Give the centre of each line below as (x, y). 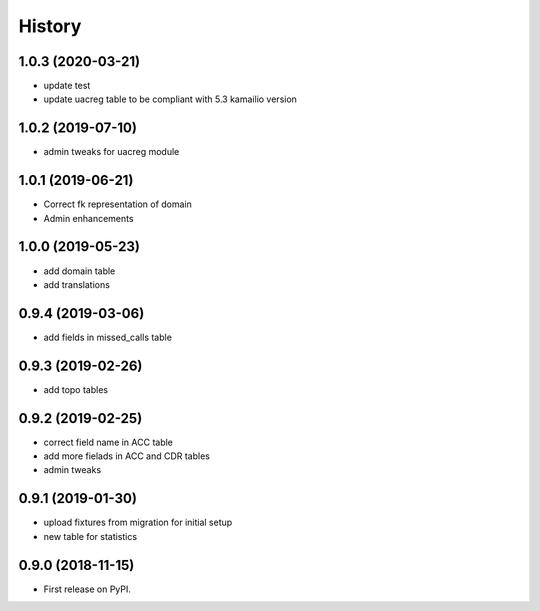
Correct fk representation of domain (117, 204)
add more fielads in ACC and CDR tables (126, 456)
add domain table (79, 271)
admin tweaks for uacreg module (111, 152)
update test (67, 86)
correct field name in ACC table (108, 442)
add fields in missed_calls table (107, 337)
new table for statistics (90, 536)
